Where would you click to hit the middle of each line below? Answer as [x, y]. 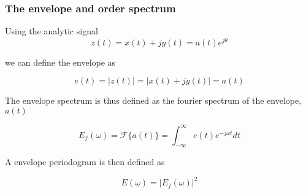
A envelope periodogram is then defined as [85, 162]
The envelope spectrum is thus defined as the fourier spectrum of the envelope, [153, 100]
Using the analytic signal [52, 31]
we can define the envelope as [60, 62]
